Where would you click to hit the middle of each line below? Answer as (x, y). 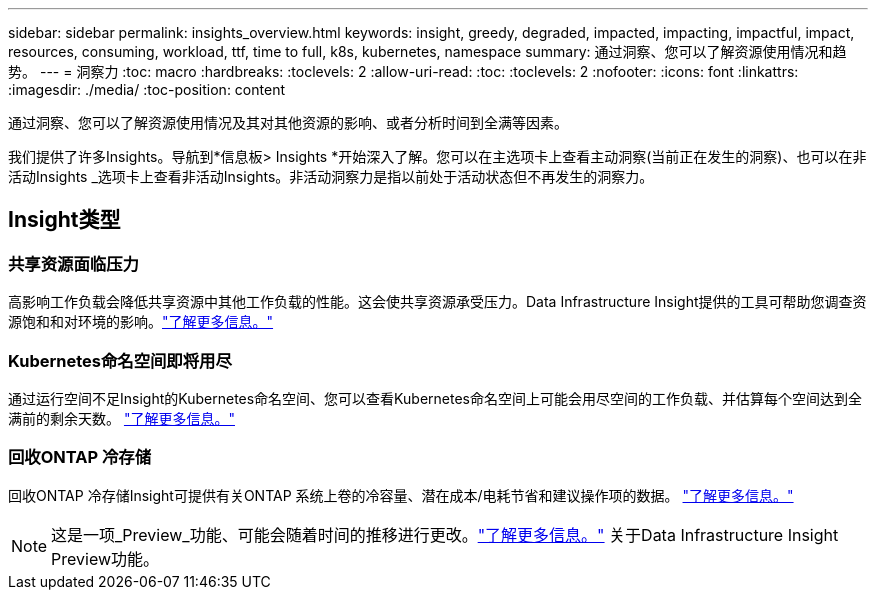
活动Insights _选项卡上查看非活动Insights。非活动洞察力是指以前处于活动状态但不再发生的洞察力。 (331, 176)
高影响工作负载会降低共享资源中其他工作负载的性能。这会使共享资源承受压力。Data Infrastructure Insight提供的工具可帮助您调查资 (437, 302)
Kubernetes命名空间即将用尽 (120, 360)
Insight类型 (64, 220)
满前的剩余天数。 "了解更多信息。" (121, 418)
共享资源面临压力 (73, 263)
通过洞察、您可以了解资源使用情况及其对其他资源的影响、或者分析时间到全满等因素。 (288, 122)
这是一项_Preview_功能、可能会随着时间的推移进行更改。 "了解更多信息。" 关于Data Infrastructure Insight (445, 534)
